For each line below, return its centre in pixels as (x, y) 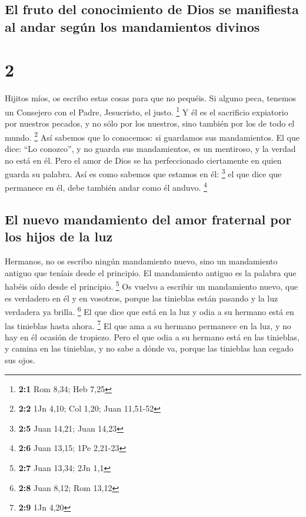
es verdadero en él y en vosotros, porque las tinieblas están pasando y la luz (142, 298)
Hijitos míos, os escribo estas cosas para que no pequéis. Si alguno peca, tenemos (151, 98)
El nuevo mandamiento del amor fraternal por (148, 219)
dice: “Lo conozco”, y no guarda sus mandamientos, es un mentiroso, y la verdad (150, 148)
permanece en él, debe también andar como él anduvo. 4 (106, 187)
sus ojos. (20, 359)
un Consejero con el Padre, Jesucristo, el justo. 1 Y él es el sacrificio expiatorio (147, 111)
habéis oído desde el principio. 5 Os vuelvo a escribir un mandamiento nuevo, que (152, 286)
